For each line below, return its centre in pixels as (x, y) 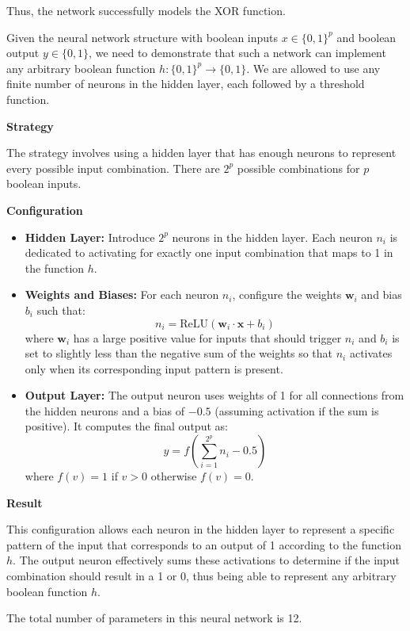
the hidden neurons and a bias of (105, 410)
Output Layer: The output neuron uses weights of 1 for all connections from (214, 395)
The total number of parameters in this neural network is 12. (154, 618)
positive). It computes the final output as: (126, 426)
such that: (61, 310)
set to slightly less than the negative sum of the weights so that (179, 353)
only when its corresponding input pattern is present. (154, 368)
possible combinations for (298, 168)
